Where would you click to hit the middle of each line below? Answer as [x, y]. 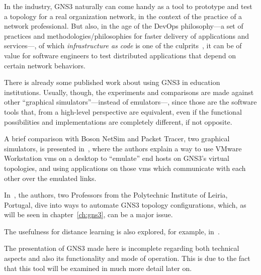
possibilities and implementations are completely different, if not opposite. [118, 121]
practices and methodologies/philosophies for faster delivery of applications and [127, 35]
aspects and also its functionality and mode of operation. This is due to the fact [127, 258]
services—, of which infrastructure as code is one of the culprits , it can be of [123, 45]
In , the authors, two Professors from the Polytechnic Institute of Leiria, [116, 195]
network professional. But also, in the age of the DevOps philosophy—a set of [124, 26]
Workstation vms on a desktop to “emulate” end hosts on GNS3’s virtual [117, 158]
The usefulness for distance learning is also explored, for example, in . [112, 231]
